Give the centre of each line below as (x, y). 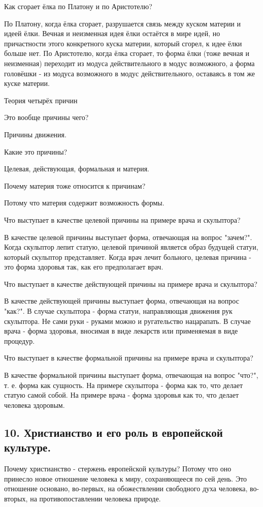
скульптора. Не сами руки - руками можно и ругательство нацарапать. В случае (127, 321)
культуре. (28, 447)
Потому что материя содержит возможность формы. (84, 203)
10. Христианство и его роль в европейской (113, 432)
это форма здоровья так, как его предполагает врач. (84, 267)
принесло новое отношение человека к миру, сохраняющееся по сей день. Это (126, 478)
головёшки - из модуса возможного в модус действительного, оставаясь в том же (129, 73)
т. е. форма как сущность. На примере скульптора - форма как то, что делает (124, 385)
